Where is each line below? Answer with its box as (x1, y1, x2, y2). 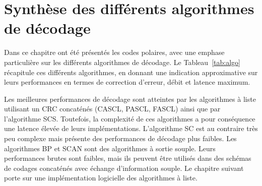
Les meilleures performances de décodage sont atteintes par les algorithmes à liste (4, 93, 256, 104)
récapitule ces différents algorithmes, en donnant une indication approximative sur (4, 67, 258, 77)
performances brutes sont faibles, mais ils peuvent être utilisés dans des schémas (4, 153, 251, 163)
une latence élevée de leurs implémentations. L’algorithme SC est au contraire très (4, 123, 258, 134)
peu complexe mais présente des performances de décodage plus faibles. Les (4, 133, 237, 144)
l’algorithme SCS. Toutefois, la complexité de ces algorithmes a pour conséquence (4, 113, 255, 123)
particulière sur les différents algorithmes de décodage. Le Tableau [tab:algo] (4, 56, 240, 67)
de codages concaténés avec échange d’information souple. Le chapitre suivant (4, 162, 244, 173)
